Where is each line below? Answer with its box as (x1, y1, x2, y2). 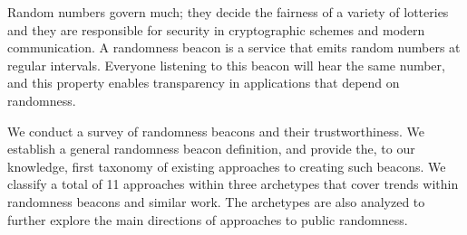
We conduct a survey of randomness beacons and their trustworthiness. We (7, 121, 425, 140)
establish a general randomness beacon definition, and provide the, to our (7, 139, 415, 158)
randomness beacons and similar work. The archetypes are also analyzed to (7, 192, 425, 211)
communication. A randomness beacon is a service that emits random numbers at (7, 38, 461, 57)
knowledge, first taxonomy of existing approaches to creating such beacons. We (7, 156, 446, 175)
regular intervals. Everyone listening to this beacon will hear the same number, (7, 55, 445, 74)
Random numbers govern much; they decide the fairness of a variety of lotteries (7, 3, 449, 21)
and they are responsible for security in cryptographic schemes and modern (7, 20, 425, 39)
